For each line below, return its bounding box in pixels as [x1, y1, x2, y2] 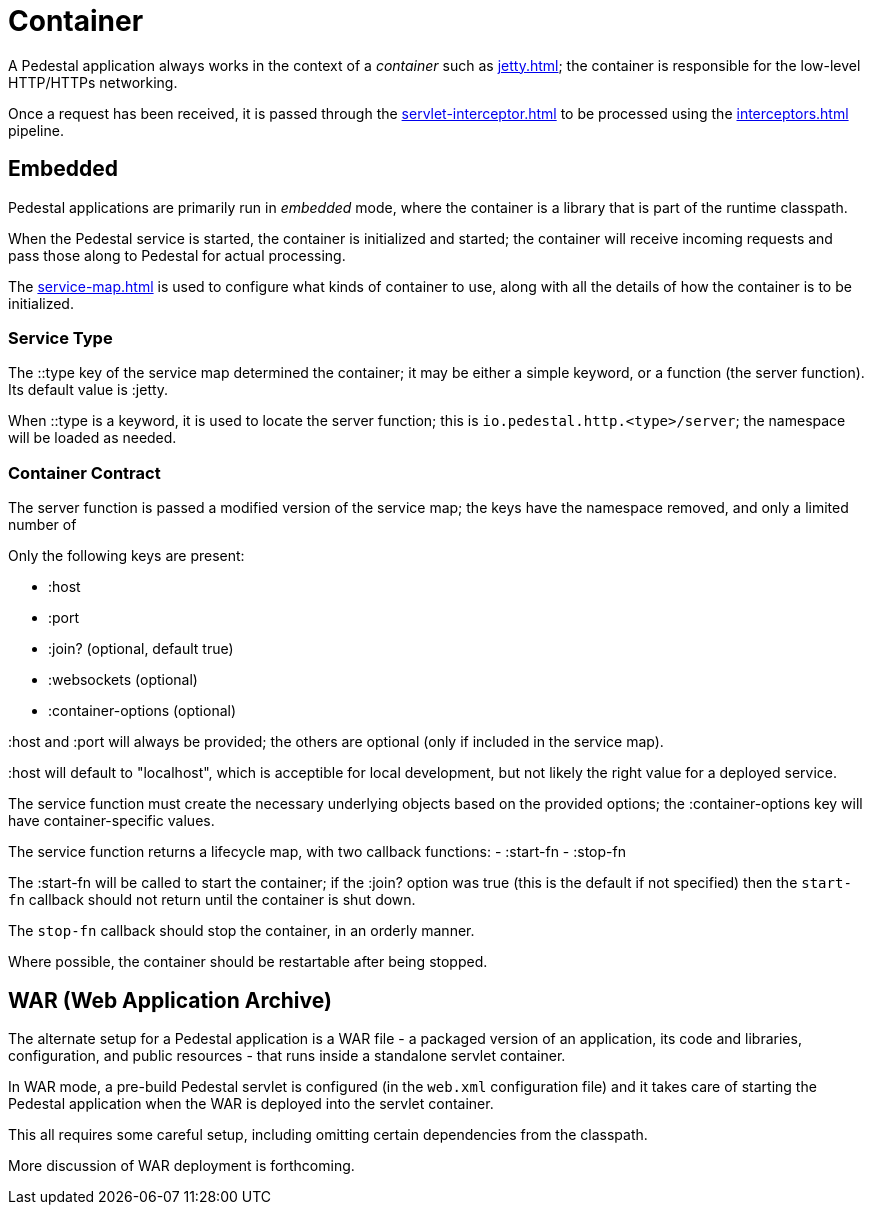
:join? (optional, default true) [48, 640, 234, 658]
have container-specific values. [8, 812, 215, 830]
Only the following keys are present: [8, 547, 245, 565]
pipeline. [8, 121, 64, 139]
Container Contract [8, 462, 161, 483]
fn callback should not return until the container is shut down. [8, 891, 416, 909]
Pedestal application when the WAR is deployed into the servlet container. [8, 1094, 494, 1112]
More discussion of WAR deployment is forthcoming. [8, 1156, 355, 1174]
